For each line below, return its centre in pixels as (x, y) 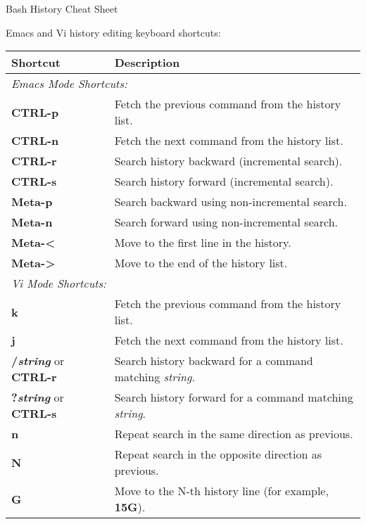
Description (147, 63)
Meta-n (32, 222)
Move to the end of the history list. (201, 263)
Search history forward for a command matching (234, 397)
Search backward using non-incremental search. (231, 202)
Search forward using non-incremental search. (226, 222)
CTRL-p (35, 112)
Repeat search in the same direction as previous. (234, 434)
